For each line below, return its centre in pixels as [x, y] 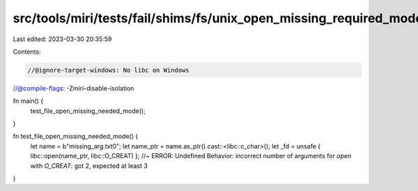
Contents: [27, 52]
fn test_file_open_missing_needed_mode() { [76, 137]
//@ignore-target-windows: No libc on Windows [108, 70]
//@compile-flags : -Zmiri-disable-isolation [73, 88]
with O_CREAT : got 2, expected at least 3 [89, 166]
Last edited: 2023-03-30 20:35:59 [62, 39]
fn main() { [28, 101]
